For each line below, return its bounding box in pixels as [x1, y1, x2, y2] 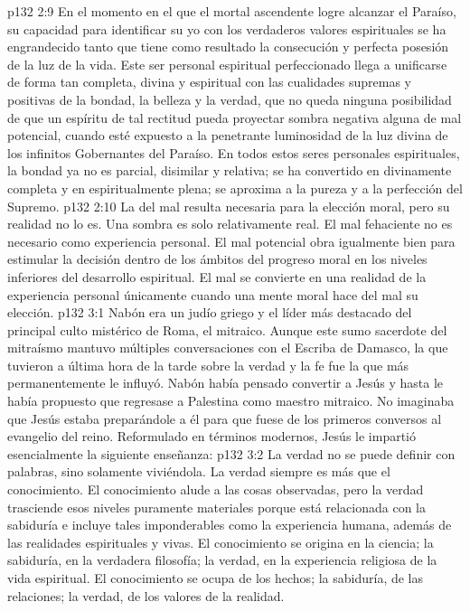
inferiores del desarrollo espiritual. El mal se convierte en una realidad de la [7, 267, 427, 286]
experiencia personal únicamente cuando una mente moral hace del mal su [7, 285, 418, 304]
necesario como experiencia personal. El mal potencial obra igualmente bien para [7, 231, 456, 250]
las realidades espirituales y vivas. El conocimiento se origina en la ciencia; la [7, 532, 434, 551]
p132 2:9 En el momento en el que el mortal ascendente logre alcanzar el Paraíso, [7, 2, 456, 20]
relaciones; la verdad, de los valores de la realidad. [7, 586, 285, 605]
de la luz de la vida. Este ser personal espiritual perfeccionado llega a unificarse [7, 54, 447, 73]
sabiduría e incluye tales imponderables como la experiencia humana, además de [7, 515, 452, 534]
